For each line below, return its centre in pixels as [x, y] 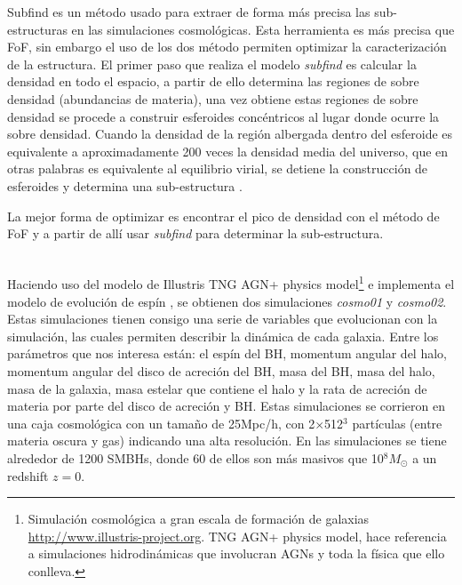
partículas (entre [397, 423]
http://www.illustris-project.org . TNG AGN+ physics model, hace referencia [237, 536]
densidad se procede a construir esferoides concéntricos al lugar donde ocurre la [223, 116]
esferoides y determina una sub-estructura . [125, 185]
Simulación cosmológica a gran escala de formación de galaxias [199, 519]
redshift [28, 475]
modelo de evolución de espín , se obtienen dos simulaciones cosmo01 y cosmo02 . [227, 301]
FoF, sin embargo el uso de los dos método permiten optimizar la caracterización [227, 47]
